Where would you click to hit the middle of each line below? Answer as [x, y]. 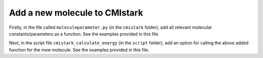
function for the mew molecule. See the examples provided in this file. [79, 50]
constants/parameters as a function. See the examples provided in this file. [84, 34]
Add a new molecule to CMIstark [76, 13]
